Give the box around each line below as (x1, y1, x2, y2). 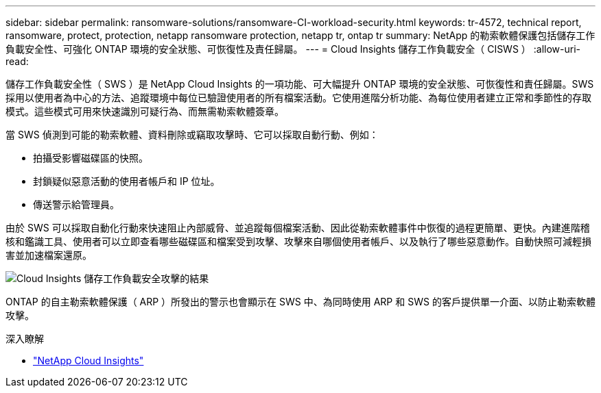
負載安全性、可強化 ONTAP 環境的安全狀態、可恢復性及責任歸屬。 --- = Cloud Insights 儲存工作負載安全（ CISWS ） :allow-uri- (5, 43, 581, 55)
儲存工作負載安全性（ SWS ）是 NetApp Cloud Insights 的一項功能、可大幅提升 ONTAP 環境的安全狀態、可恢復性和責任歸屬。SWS (5, 78, 594, 90)
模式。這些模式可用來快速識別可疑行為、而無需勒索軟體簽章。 (5, 105, 284, 117)
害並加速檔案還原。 (5, 249, 92, 261)
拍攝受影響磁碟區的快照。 (33, 152, 148, 164)
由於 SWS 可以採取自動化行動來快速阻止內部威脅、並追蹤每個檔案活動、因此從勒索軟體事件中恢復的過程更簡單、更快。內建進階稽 (5, 222, 590, 233)
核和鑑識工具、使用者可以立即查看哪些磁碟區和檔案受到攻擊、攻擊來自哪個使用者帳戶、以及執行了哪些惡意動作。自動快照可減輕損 (5, 236, 591, 247)
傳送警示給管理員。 (33, 199, 119, 210)
